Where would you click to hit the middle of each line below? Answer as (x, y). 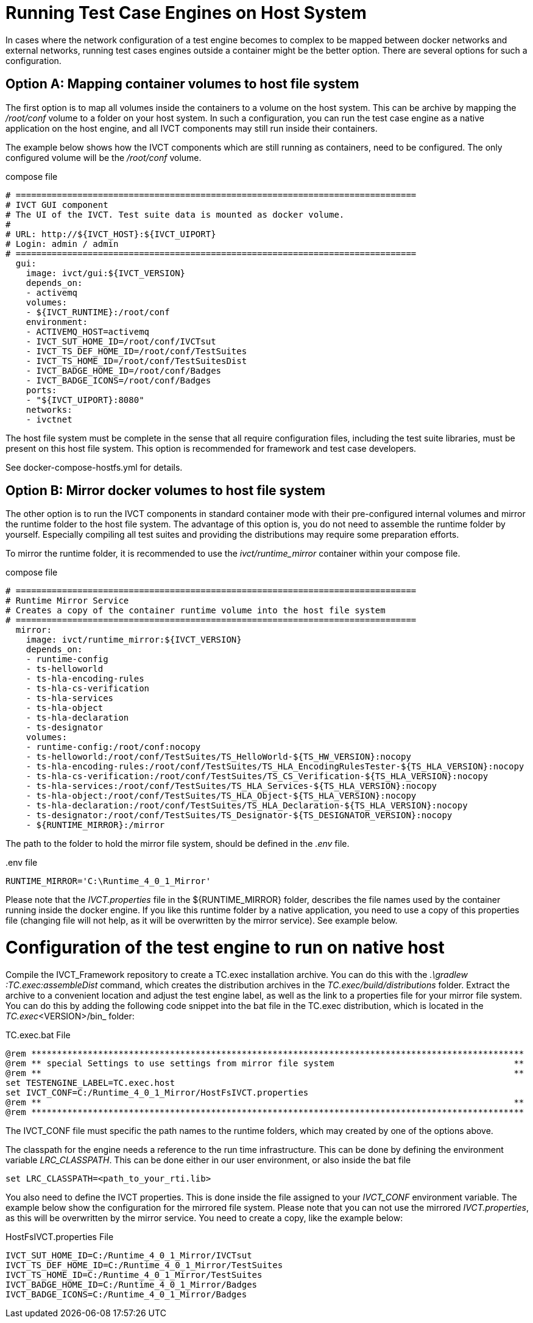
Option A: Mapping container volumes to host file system (182, 84)
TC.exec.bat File (38, 1035)
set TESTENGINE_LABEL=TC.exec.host (90, 1082)
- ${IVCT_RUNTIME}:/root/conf (98, 312)
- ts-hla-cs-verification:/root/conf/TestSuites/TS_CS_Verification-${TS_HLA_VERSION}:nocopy (257, 776)
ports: (41, 390)
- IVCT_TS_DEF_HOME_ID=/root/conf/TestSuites (136, 351)
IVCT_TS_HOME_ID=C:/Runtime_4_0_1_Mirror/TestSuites (134, 1275)
